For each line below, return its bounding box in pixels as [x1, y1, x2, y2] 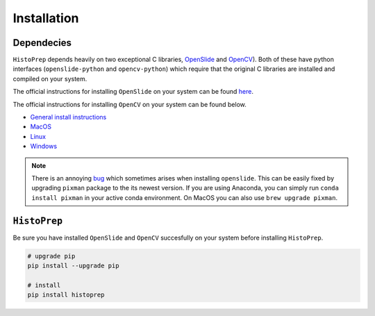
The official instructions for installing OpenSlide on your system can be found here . [12, 88, 253, 96]
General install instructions [30, 113, 107, 122]
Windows [30, 142, 58, 151]
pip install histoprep [27, 291, 105, 299]
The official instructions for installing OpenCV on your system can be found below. [12, 100, 247, 108]
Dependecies [12, 37, 72, 49]
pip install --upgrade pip [27, 262, 119, 270]
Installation [12, 10, 79, 26]
